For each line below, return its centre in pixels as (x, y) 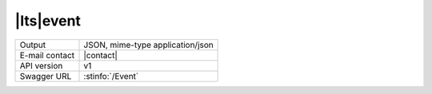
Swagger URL (46, 76)
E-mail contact (47, 55)
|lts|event (48, 21)
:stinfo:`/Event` (111, 76)
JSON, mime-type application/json (148, 45)
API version (41, 65)
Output (33, 45)
